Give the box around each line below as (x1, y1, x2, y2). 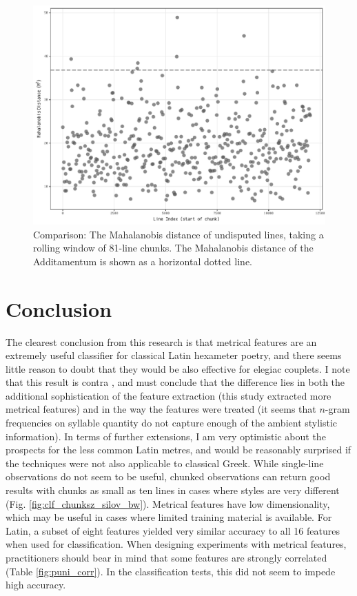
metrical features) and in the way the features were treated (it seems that (6, 402, 316, 416)
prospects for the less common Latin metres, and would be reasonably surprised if (6, 442, 351, 457)
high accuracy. (6, 577, 66, 592)
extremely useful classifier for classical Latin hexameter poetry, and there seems (6, 348, 342, 362)
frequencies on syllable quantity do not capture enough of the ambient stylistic (6, 415, 338, 430)
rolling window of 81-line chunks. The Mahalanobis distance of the (33, 240, 314, 255)
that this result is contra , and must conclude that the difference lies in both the (6, 375, 345, 389)
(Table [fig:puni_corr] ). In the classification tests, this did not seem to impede (6, 564, 336, 578)
